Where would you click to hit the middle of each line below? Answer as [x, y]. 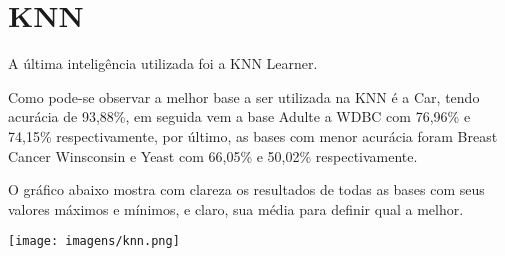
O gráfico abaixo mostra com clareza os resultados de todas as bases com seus [246, 189]
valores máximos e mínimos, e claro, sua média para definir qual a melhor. [236, 208]
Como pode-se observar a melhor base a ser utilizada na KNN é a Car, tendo [244, 96]
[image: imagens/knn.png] [94, 241]
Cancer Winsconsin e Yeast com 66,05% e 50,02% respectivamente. [213, 155]
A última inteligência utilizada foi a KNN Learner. [163, 63]
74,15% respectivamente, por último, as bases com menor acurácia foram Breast [253, 135]
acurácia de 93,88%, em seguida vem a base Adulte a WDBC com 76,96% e [239, 116]
